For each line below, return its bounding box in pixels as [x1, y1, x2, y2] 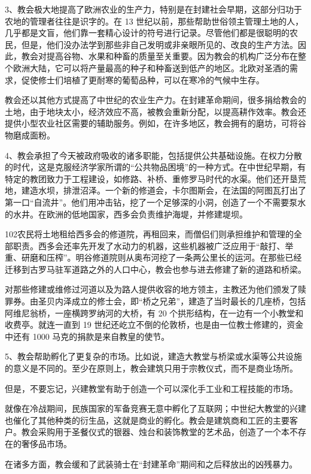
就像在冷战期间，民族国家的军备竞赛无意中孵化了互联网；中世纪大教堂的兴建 [5, 402, 306, 415]
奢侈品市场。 [21, 437, 72, 449]
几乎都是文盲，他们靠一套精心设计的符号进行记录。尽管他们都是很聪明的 [5, 26, 289, 39]
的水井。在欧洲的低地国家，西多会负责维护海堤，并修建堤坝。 [5, 207, 248, 220]
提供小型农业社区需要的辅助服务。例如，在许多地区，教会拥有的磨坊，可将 [5, 117, 298, 129]
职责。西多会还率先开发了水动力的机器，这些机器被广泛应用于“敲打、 [13, 239, 285, 252]
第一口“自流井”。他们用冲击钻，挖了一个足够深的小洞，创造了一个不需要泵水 [5, 195, 306, 208]
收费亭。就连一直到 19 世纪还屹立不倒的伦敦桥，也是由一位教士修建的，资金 [5, 318, 304, 331]
